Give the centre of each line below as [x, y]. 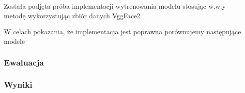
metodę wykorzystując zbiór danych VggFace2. [73, 15]
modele [15, 41]
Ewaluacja [24, 62]
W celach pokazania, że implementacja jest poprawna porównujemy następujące [122, 32]
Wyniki [18, 85]
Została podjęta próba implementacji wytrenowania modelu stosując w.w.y [115, 6]
